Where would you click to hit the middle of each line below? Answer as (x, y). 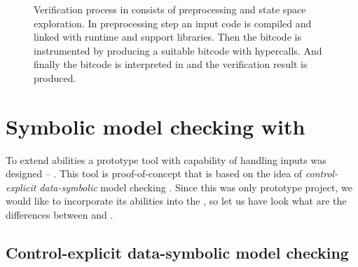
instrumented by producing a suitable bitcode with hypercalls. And (178, 50)
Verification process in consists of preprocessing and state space (170, 9)
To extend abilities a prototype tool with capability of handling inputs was (166, 159)
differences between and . (60, 215)
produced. (55, 77)
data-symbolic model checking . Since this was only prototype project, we (196, 187)
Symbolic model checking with (156, 126)
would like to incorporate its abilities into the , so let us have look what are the (176, 201)
